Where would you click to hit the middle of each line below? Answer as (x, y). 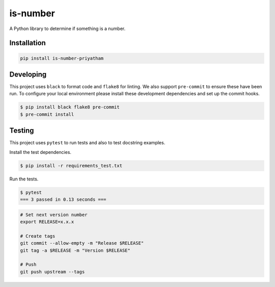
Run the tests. (24, 179)
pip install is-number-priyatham (62, 58)
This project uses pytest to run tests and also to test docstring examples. (87, 143)
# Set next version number (54, 215)
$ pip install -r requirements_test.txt (71, 165)
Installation (28, 43)
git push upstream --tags (52, 272)
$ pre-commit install (47, 114)
